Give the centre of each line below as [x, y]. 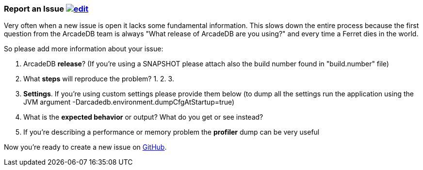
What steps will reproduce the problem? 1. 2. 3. [99, 79]
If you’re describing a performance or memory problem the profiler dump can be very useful [171, 132]
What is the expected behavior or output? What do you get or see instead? [143, 117]
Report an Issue [34, 9]
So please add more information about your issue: [84, 49]
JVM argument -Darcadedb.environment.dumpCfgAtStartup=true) [129, 102]
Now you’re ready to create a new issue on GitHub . [85, 147]
